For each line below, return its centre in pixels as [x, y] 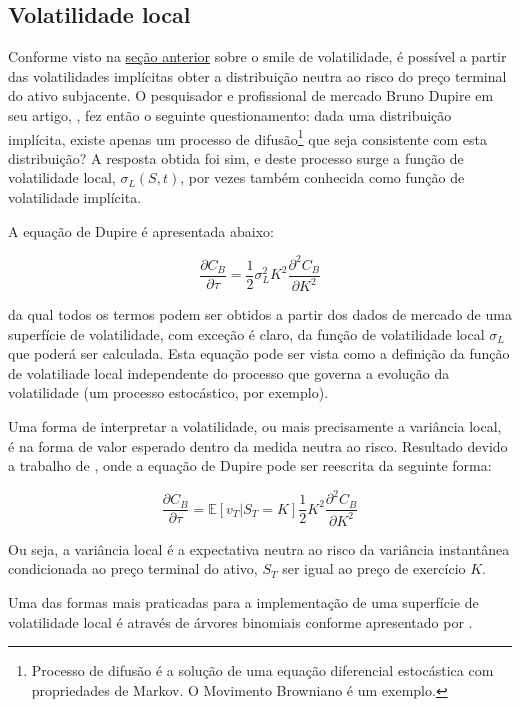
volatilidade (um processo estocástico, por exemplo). [168, 392]
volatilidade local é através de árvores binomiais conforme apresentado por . [240, 621]
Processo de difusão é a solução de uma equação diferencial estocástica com [262, 670]
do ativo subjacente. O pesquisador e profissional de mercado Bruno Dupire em [251, 95]
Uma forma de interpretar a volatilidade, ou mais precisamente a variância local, [255, 426]
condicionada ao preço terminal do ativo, [133, 568]
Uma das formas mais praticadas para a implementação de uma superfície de [243, 601]
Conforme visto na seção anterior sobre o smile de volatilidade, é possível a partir [257, 56]
